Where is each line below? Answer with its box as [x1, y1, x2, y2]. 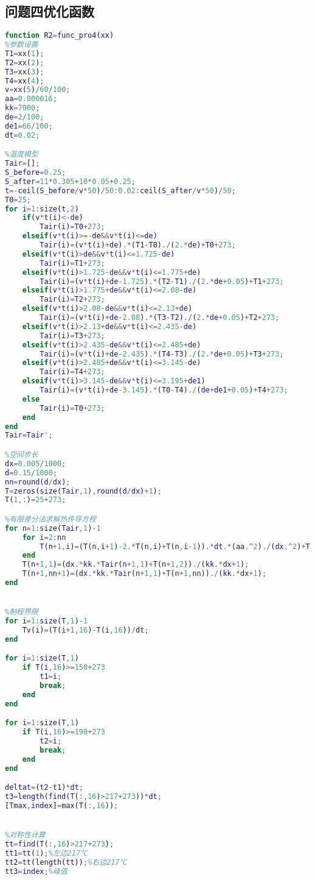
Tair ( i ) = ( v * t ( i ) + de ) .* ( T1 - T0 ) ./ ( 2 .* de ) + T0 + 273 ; [40, 241, 236, 250]
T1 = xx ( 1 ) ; [5, 49, 44, 58]
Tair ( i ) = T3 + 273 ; [40, 331, 105, 340]
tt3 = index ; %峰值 [5, 867, 67, 876]
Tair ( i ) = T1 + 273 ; [40, 258, 105, 268]
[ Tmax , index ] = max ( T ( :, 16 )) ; [5, 801, 119, 810]
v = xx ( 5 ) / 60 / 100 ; [5, 85, 71, 94]
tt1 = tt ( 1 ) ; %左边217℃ [5, 848, 88, 857]
